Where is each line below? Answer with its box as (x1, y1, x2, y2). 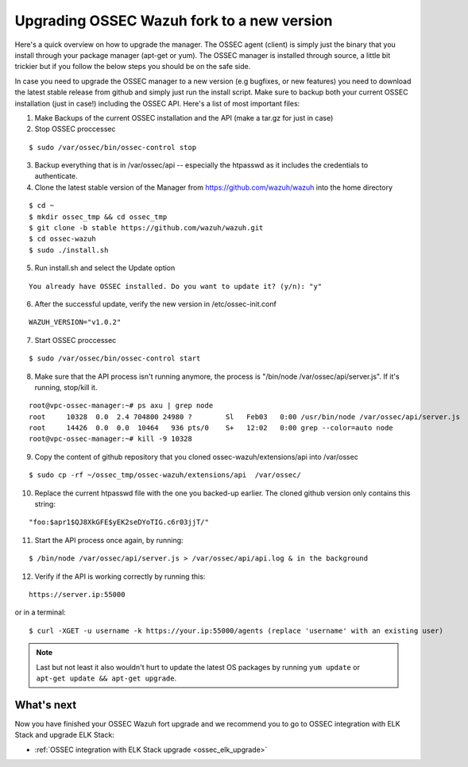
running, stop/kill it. (34, 382, 98, 392)
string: (34, 499, 56, 509)
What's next (14, 698, 77, 711)
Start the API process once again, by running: (34, 535, 184, 545)
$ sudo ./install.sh (29, 245, 109, 254)
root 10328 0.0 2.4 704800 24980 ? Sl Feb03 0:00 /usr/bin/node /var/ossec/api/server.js (29, 412, 461, 421)
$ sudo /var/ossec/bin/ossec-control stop (29, 143, 197, 152)
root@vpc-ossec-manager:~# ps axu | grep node (29, 401, 214, 410)
